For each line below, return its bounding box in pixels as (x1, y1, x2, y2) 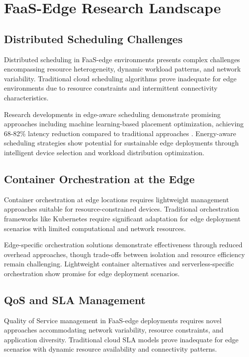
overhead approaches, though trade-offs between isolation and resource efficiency (4, 249, 245, 259)
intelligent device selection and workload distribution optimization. (4, 147, 204, 157)
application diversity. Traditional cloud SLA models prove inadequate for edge (4, 334, 239, 344)
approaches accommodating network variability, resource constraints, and (4, 325, 224, 335)
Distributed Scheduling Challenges (4, 31, 183, 46)
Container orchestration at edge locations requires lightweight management (4, 194, 229, 204)
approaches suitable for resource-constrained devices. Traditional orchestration (4, 204, 239, 214)
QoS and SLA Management (4, 292, 146, 307)
